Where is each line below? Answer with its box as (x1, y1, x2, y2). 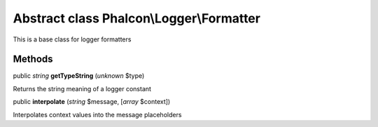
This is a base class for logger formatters (13, 35, 132, 44)
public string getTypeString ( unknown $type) (13, 72, 145, 80)
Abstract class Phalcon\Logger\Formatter (13, 11, 260, 26)
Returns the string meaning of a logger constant (13, 84, 152, 93)
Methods (13, 53, 53, 65)
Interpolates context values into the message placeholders (13, 110, 182, 119)
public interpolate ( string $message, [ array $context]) (13, 98, 171, 106)
